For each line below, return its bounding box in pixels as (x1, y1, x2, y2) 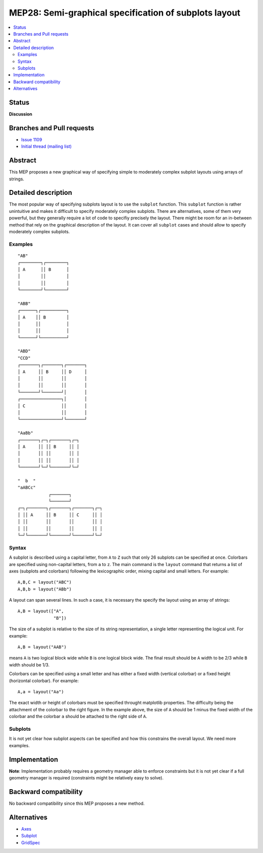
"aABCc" (18, 485, 36, 491)
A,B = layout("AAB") (18, 644, 67, 650)
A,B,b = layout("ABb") (18, 586, 72, 592)
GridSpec (21, 839, 40, 845)
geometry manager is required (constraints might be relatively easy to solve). (9, 775, 164, 780)
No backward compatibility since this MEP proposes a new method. (9, 800, 145, 806)
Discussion (9, 111, 33, 117)
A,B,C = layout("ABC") (18, 580, 72, 585)
